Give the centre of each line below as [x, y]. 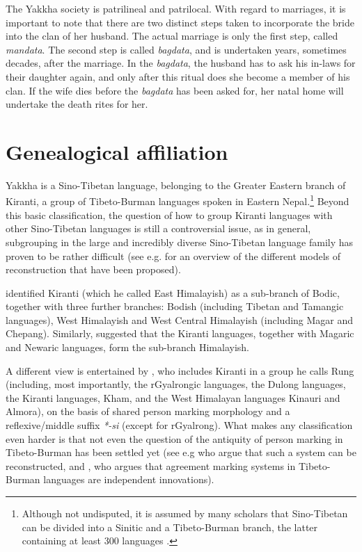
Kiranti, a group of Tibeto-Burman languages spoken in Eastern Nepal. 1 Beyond [178, 200]
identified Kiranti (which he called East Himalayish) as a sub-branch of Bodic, [173, 292]
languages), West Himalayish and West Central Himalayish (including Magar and [180, 319]
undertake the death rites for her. [77, 104]
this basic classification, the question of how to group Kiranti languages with [169, 214]
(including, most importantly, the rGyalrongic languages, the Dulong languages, [176, 384]
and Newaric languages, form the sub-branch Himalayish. [127, 347]
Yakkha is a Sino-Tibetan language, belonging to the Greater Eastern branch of [176, 185]
